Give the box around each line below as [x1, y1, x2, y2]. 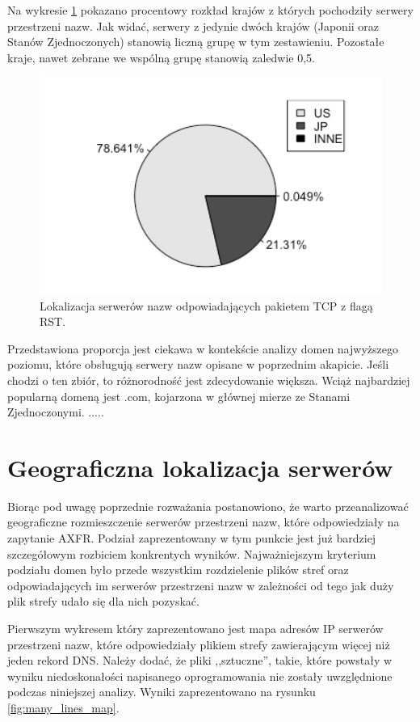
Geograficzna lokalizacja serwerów [7, 450, 393, 483]
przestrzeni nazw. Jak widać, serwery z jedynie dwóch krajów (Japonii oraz [7, 17, 380, 34]
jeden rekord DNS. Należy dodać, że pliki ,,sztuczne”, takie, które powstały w [7, 652, 393, 669]
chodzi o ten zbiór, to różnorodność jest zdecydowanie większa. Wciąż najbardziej [7, 371, 410, 388]
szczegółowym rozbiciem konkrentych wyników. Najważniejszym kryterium [7, 545, 376, 562]
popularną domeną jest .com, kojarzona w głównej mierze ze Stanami [7, 387, 351, 404]
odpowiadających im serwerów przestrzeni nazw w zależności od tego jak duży [7, 576, 394, 593]
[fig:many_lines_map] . [7, 699, 120, 716]
